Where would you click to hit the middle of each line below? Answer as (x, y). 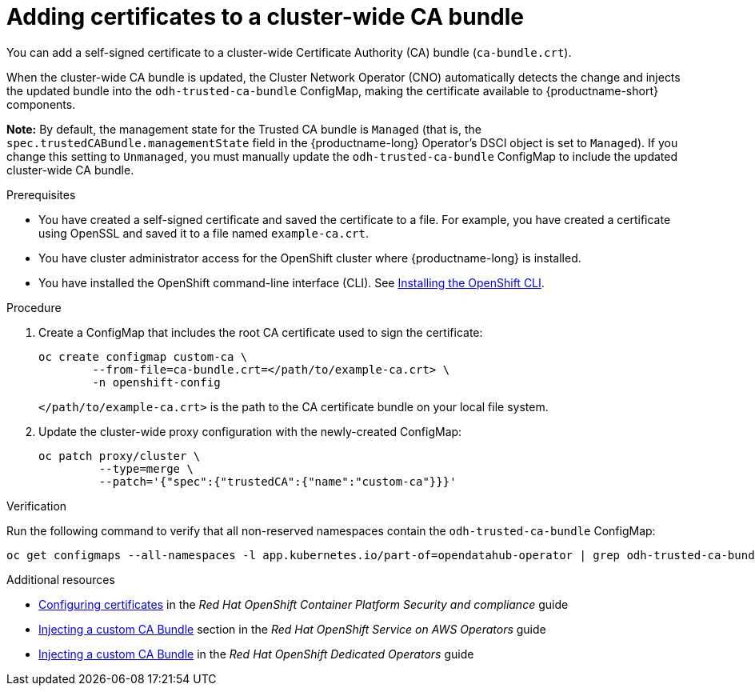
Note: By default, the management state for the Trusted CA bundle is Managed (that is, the (244, 129)
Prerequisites (41, 194)
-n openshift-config (156, 382)
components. (41, 104)
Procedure (34, 307)
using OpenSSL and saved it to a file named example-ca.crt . (204, 233)
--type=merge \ (146, 468)
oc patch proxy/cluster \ (120, 456)
